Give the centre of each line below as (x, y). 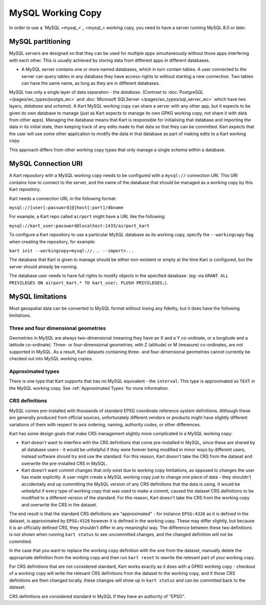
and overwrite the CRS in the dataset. (59, 505)
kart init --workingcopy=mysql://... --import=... (71, 251)
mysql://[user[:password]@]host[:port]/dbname (66, 208)
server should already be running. (44, 266)
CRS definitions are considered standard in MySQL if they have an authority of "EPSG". (97, 596)
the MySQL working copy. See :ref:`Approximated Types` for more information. (89, 388)
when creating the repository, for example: (52, 241)
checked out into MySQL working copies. (51, 359)
